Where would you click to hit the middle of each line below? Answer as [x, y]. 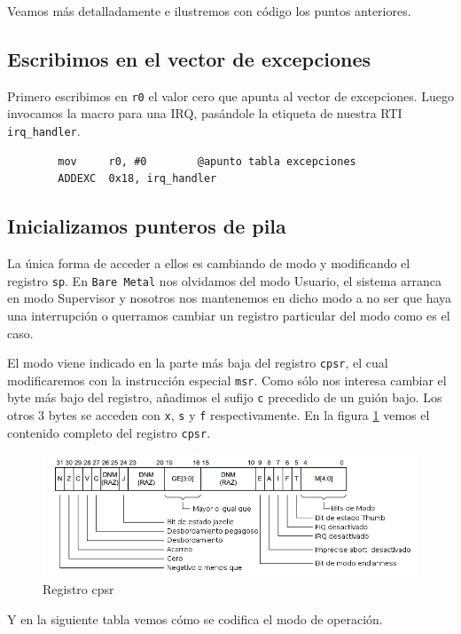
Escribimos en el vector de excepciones [189, 58]
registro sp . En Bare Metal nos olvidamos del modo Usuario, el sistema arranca [225, 280]
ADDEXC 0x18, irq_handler [137, 179]
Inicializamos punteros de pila [147, 226]
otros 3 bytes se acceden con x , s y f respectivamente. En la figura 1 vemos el [219, 415]
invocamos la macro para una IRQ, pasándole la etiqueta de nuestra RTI [205, 113]
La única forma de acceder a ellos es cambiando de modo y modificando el [209, 263]
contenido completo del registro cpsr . [109, 432]
